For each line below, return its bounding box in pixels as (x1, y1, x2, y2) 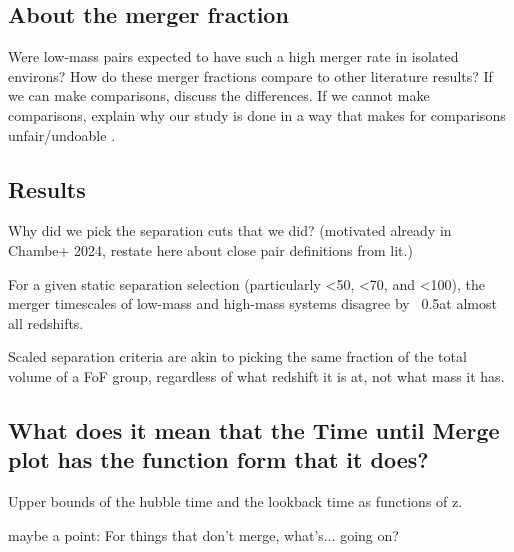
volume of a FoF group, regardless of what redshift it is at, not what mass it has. (8, 365, 505, 386)
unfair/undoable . (8, 124, 116, 145)
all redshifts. (8, 312, 84, 333)
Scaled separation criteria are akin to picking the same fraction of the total (8, 346, 467, 367)
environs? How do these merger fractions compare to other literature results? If (8, 65, 493, 86)
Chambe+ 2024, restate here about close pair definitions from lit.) (8, 239, 413, 260)
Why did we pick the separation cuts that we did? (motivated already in (8, 220, 452, 241)
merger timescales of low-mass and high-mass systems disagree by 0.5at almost (8, 293, 497, 314)
